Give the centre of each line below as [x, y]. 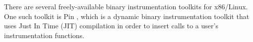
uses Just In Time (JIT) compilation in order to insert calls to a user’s [111, 26]
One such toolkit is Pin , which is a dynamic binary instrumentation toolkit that [127, 16]
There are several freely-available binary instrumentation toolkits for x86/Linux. [126, 6]
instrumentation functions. [44, 35]
